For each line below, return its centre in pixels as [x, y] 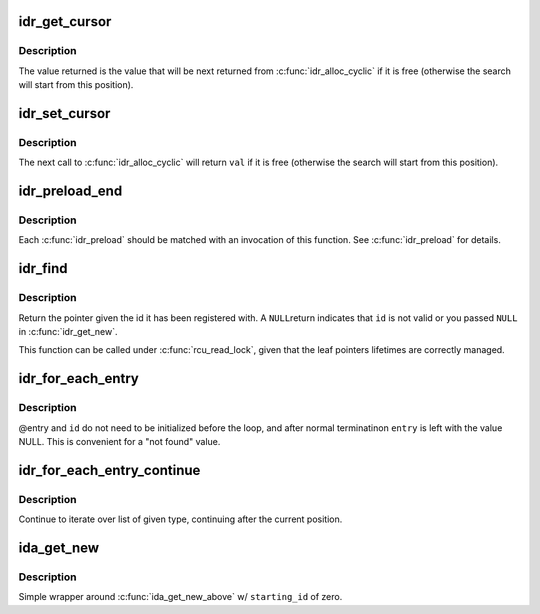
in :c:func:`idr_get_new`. [68, 332]
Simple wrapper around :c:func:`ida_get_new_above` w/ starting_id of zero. [180, 597]
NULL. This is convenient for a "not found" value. [119, 441]
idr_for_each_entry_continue [109, 470]
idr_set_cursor [64, 113]
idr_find [43, 268]
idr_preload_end [70, 191]
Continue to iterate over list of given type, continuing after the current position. [180, 519]
